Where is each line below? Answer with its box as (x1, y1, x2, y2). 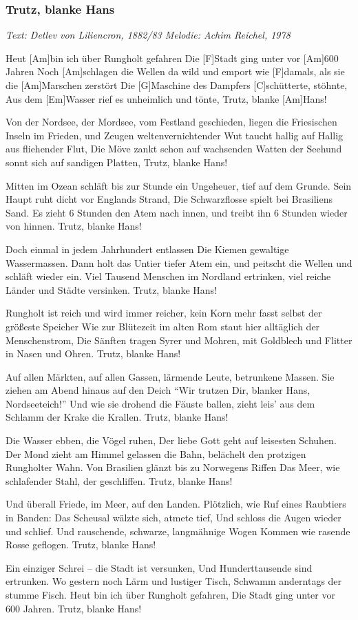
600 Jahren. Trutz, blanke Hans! (6, 601, 142, 615)
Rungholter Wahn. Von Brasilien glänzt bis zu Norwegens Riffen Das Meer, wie (6, 460, 340, 474)
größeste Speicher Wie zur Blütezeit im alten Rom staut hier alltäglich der (6, 319, 320, 333)
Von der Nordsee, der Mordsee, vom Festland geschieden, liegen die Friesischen (6, 114, 337, 129)
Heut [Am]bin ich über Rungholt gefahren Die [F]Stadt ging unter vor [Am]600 (6, 50, 339, 65)
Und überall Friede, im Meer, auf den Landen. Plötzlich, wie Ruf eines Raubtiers (6, 497, 346, 511)
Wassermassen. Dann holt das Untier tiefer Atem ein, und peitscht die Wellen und (6, 255, 352, 270)
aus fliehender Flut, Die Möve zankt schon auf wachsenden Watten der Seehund (6, 141, 342, 156)
